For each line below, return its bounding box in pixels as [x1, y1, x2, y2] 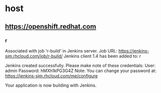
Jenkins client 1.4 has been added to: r [63, 53, 141, 59]
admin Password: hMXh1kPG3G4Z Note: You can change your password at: [5, 68, 157, 74]
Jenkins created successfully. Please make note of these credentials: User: [5, 62, 156, 68]
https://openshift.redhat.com [5, 22, 96, 31]
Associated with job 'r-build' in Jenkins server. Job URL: [5, 48, 118, 54]
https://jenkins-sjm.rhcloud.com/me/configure [5, 73, 98, 78]
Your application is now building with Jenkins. [5, 82, 97, 88]
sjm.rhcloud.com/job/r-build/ [5, 53, 63, 59]
